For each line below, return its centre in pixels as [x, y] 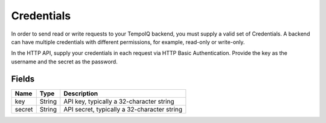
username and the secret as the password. [64, 61]
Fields [23, 79]
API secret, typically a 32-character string [123, 109]
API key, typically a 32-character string [119, 101]
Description [81, 93]
